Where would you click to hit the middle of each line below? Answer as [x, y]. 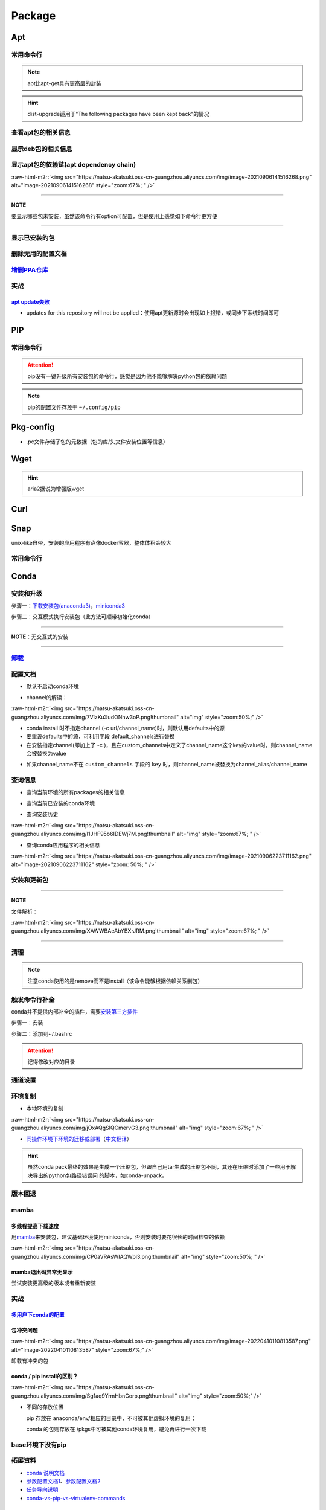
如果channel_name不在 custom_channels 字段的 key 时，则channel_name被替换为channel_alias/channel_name [167, 765]
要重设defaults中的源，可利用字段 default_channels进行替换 [101, 736]
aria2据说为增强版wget [56, 489]
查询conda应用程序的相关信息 [63, 845]
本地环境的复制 [45, 1108]
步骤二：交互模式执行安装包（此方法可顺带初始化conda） [82, 617]
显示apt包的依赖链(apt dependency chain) [73, 165]
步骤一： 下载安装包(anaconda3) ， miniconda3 [68, 606]
